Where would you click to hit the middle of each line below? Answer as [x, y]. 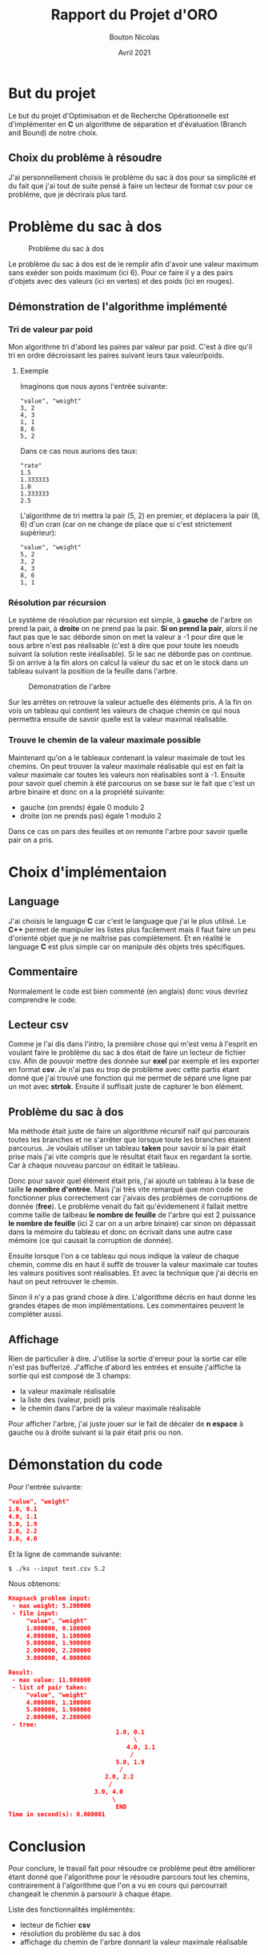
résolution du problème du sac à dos [80, 1933]
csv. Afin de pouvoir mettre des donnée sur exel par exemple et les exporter [134, 1061]
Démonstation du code [86, 1465]
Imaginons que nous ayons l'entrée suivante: [94, 387]
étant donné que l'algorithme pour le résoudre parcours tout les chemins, [129, 1877]
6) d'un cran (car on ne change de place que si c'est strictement [126, 524]
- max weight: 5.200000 [51, 1606]
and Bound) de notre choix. [53, 132]
